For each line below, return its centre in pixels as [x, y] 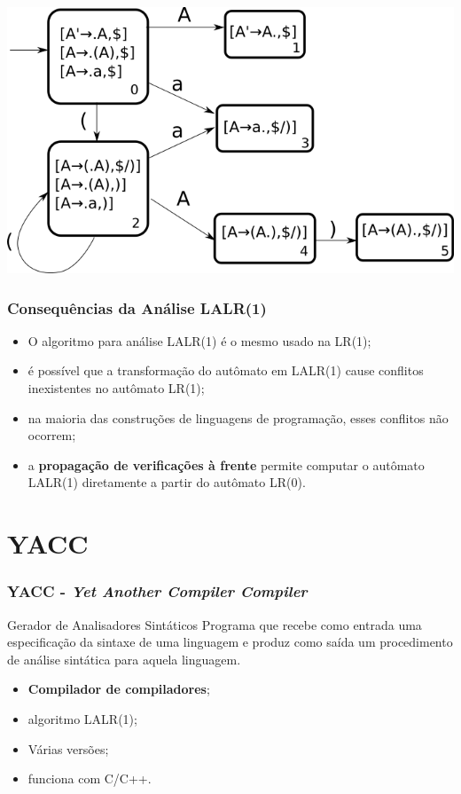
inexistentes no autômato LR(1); [116, 388]
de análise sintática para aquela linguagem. [124, 659]
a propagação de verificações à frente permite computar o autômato [226, 464]
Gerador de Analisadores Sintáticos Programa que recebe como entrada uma [215, 624]
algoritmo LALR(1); [82, 718]
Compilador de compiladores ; [119, 689]
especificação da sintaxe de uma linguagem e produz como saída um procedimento [230, 642]
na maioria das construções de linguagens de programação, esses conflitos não [238, 417]
